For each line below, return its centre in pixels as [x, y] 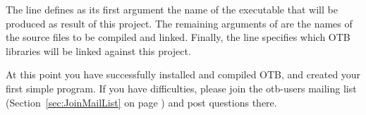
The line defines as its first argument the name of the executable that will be [172, 9]
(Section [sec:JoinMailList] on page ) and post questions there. [141, 102]
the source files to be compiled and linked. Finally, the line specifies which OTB [178, 37]
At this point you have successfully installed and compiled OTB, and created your [183, 74]
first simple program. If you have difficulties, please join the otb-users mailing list [181, 88]
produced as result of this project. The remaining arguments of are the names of [179, 23]
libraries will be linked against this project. [98, 50]
